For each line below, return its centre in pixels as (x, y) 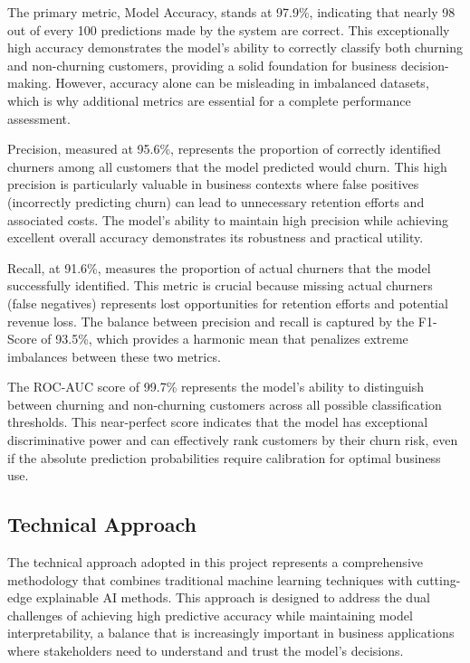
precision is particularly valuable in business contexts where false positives (213, 184)
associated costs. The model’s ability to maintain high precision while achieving (228, 219)
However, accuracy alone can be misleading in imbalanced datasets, (242, 83)
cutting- (439, 579)
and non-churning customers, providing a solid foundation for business (202, 65)
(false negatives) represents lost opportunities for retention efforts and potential (228, 303)
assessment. (39, 118)
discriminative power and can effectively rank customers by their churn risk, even (233, 440)
